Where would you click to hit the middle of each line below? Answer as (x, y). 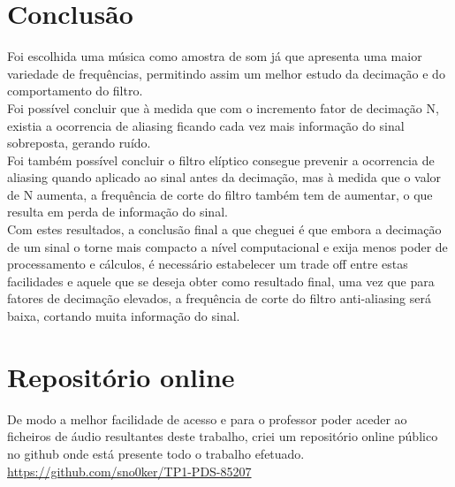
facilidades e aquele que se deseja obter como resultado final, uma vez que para (221, 281)
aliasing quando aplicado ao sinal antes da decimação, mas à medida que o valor (224, 177)
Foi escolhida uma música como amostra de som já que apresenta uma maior (215, 56)
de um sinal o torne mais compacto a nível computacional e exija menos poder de (227, 246)
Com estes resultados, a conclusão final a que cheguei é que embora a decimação (224, 229)
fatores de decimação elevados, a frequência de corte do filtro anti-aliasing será (219, 298)
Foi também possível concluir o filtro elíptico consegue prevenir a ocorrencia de (221, 160)
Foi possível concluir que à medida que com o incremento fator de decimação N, (223, 107)
